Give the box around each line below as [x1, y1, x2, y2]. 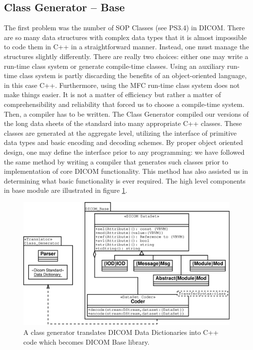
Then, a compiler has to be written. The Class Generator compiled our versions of [4, 108, 249, 119]
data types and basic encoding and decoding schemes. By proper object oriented [4, 137, 243, 147]
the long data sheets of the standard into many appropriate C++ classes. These [4, 118, 242, 128]
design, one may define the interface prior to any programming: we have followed [4, 146, 245, 157]
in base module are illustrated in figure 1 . [4, 185, 127, 195]
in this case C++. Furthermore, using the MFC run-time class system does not [4, 80, 240, 90]
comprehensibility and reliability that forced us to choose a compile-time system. [4, 99, 245, 109]
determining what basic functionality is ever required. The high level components [4, 175, 246, 185]
